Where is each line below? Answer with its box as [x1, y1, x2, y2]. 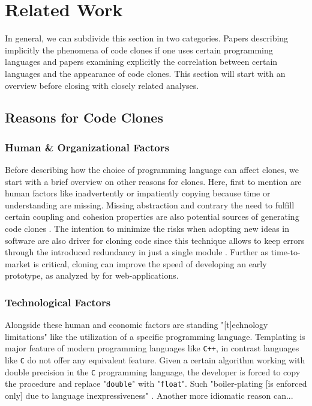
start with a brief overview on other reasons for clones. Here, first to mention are [5, 175, 302, 187]
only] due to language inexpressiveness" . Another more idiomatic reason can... [5, 389, 293, 402]
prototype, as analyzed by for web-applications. [5, 269, 179, 282]
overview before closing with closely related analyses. [5, 79, 199, 91]
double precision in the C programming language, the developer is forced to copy [5, 365, 301, 378]
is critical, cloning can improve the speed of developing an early [33, 257, 267, 270]
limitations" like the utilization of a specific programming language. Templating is [5, 330, 305, 342]
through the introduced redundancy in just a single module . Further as [5, 246, 268, 258]
